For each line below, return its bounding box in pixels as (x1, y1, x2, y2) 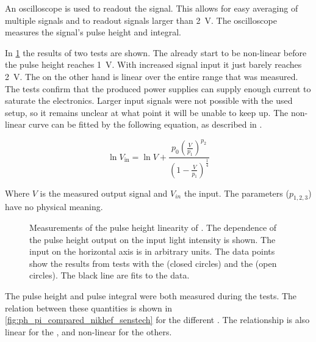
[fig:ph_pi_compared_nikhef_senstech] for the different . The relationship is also (5, 313, 310, 326)
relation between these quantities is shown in (5, 301, 173, 314)
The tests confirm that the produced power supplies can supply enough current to (5, 82, 311, 95)
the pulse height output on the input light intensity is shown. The (29, 233, 276, 246)
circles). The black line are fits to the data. (29, 269, 190, 282)
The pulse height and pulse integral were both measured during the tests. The (5, 289, 297, 302)
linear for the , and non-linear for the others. (5, 325, 172, 338)
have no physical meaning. (5, 200, 103, 213)
